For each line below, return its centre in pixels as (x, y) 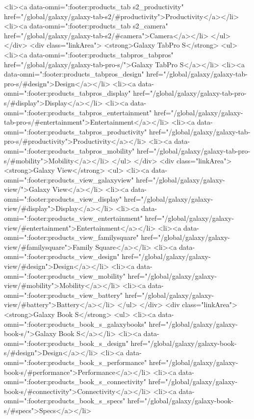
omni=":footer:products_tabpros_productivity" (76, 131)
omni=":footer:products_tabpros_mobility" (69, 150)
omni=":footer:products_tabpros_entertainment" (78, 112)
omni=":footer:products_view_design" (62, 256)
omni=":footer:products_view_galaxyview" (69, 179)
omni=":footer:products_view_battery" (63, 295)
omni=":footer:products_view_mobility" (65, 275)
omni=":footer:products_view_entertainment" (73, 218)
